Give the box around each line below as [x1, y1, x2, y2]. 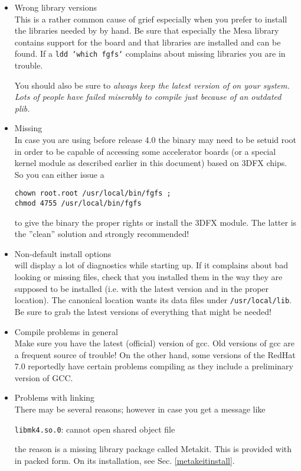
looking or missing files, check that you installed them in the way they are [14, 271, 283, 283]
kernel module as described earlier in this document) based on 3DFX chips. [14, 157, 287, 169]
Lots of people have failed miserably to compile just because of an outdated [14, 90, 282, 103]
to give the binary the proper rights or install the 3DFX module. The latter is [14, 216, 297, 228]
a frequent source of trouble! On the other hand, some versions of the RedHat [14, 348, 296, 360]
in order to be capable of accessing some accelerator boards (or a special [14, 145, 276, 157]
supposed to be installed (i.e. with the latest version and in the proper [14, 282, 269, 294]
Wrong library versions [14, 1, 97, 13]
